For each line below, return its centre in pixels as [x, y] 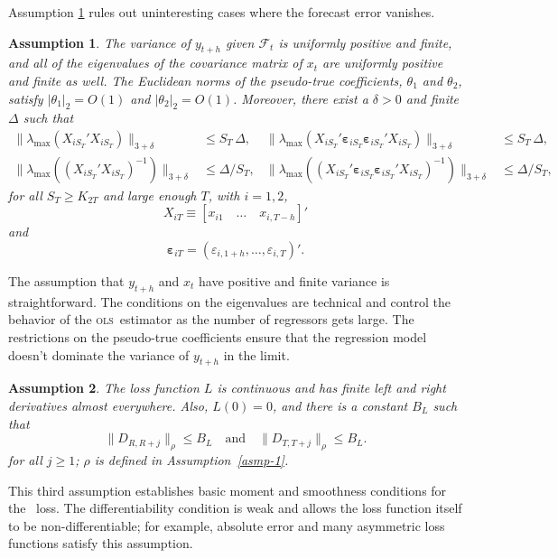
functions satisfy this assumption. [101, 543]
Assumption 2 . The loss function [104, 388]
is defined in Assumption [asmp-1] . [191, 459]
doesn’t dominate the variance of [99, 354]
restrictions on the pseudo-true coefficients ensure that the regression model [218, 337]
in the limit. [256, 354]
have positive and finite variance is [294, 281]
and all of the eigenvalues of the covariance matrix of [155, 63]
